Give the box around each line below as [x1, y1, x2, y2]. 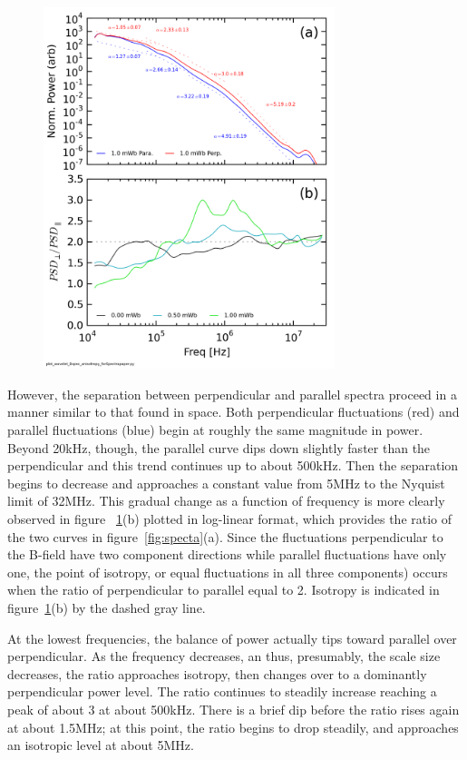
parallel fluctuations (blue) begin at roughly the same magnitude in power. [7, 420, 423, 439]
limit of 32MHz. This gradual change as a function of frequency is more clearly [7, 491, 445, 510]
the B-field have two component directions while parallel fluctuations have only [7, 545, 447, 564]
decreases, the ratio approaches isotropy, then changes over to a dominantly [7, 664, 427, 683]
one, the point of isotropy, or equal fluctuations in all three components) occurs [7, 562, 448, 581]
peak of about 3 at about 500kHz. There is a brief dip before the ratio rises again [7, 699, 460, 718]
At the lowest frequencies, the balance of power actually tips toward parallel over [7, 628, 457, 647]
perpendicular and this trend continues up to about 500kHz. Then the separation [7, 456, 459, 475]
